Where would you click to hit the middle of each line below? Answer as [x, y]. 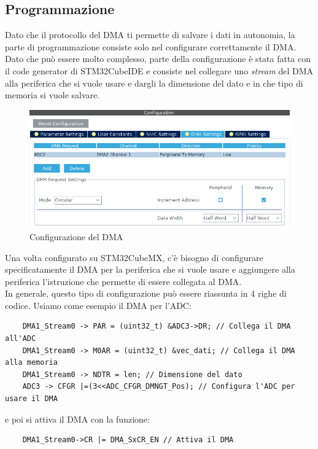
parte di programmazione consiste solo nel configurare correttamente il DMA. [151, 46]
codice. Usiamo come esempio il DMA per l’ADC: [98, 305]
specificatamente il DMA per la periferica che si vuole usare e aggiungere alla [150, 269]
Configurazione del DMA [76, 236]
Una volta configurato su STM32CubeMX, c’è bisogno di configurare [134, 257]
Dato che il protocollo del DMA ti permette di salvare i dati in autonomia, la [150, 35]
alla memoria [31, 363]
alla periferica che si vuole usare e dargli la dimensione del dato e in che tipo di [154, 83]
